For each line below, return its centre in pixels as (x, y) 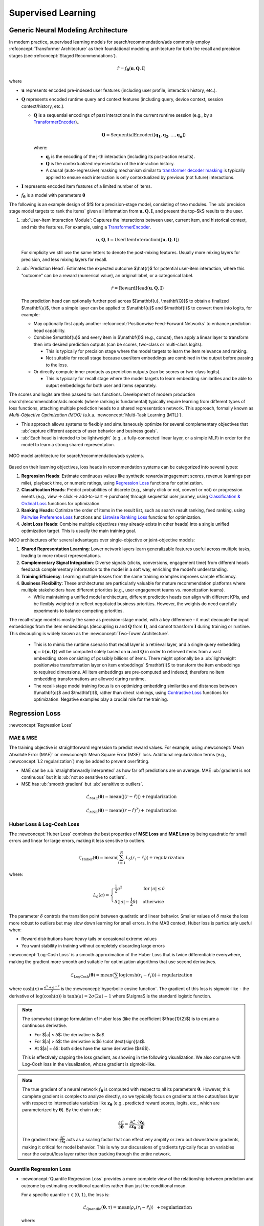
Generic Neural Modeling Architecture (68, 30)
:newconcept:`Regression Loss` (41, 725)
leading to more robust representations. (61, 556)
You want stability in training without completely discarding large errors (93, 945)
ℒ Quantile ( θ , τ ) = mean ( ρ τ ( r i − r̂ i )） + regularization (138, 1208)
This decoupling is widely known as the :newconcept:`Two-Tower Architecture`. (89, 633)
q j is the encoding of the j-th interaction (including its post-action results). (120, 157)
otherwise (153, 902)
